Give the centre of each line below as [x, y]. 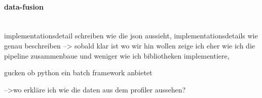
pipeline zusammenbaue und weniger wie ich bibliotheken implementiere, [117, 55]
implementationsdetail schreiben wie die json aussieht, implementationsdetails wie [131, 36]
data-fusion [24, 6]
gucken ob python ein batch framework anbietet [78, 72]
